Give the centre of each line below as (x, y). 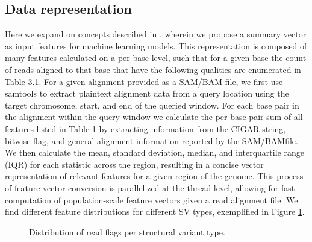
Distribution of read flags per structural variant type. (127, 231)
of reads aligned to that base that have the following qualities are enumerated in (153, 69)
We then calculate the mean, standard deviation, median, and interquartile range (154, 152)
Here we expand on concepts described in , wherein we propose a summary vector (156, 34)
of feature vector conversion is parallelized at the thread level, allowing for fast (150, 187)
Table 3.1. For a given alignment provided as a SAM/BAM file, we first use (144, 81)
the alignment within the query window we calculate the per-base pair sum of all (154, 117)
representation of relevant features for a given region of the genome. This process (154, 176)
